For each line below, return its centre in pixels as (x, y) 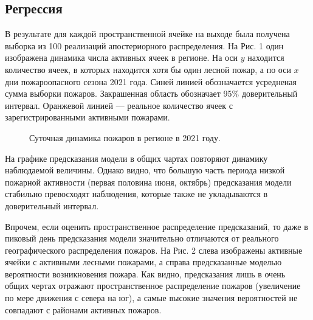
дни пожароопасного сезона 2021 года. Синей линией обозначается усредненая (151, 81)
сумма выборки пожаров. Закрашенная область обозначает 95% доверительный (151, 93)
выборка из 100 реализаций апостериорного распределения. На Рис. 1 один (144, 45)
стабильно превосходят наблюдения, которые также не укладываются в (136, 194)
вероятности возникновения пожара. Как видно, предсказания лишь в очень (145, 273)
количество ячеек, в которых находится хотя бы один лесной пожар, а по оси (148, 69)
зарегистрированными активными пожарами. (88, 117)
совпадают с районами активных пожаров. (83, 309)
